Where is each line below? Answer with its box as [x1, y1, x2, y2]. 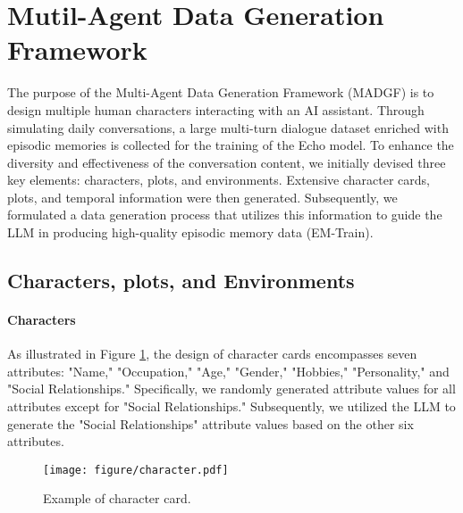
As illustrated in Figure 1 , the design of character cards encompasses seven [7, 344, 417, 363]
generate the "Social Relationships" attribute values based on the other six [7, 414, 414, 433]
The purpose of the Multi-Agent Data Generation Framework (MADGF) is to [7, 83, 434, 102]
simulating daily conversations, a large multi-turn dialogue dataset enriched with [7, 118, 449, 137]
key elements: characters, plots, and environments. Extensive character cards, [7, 170, 430, 189]
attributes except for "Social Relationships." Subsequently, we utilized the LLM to [7, 397, 456, 416]
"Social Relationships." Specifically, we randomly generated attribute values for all [7, 379, 456, 398]
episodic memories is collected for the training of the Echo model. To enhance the [7, 136, 454, 154]
